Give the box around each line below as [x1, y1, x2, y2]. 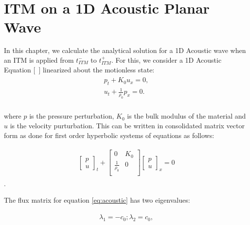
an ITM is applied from [4, 54, 74, 65]
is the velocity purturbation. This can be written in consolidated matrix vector [10, 120, 245, 130]
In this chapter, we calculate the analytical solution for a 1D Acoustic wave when [4, 45, 246, 55]
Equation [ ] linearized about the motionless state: [4, 64, 155, 74]
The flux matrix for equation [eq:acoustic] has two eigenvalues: [4, 194, 190, 205]
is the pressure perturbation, [29, 111, 114, 121]
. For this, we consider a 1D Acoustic [111, 54, 222, 65]
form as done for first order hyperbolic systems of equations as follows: [4, 130, 214, 140]
